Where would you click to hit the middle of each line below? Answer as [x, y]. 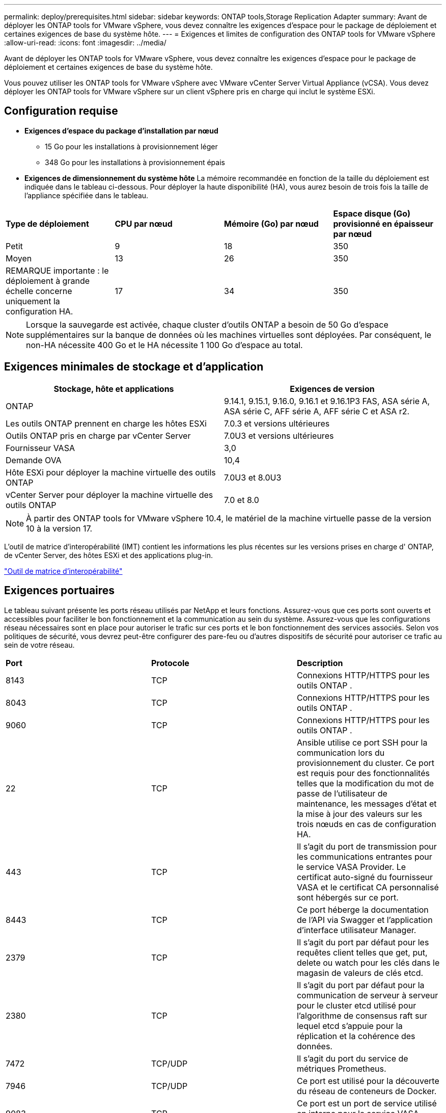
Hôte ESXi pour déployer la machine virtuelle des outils [111, 472]
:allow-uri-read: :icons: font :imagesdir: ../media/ [85, 43]
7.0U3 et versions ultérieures [279, 435]
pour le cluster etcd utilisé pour [356, 1005]
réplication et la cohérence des [356, 1036]
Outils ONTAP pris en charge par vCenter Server [98, 435]
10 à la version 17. [59, 528]
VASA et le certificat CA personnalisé [368, 887]
